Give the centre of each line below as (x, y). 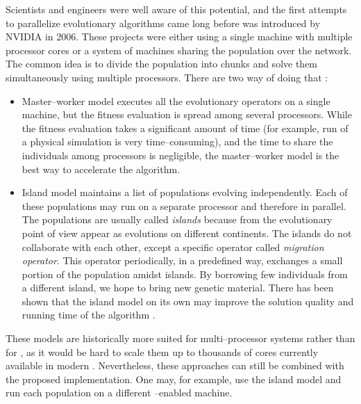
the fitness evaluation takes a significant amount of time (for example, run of (185, 128)
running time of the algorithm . (89, 315)
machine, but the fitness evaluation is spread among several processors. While (187, 114)
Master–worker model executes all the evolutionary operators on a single (176, 100)
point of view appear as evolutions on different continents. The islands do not (187, 233)
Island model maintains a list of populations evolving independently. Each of (185, 192)
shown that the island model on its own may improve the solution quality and (188, 301)
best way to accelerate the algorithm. (101, 169)
